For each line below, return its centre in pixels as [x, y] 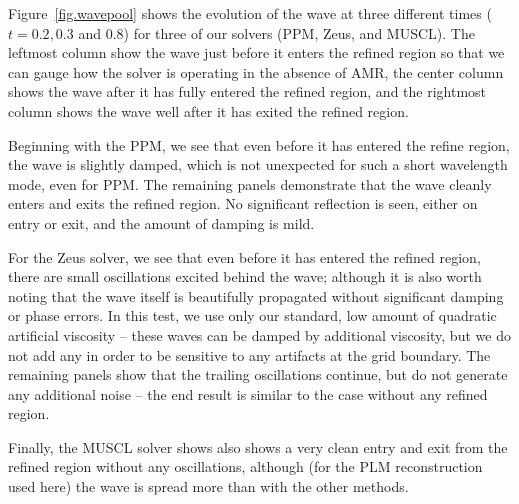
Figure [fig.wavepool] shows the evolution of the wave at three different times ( [250, 13]
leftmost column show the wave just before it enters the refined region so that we [256, 52]
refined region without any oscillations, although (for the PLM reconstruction [245, 466]
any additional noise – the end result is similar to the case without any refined [248, 393]
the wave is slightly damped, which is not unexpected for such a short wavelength [258, 164]
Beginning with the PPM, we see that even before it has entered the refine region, [259, 144]
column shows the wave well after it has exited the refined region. [208, 110]
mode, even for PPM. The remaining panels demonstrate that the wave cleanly [250, 183]
